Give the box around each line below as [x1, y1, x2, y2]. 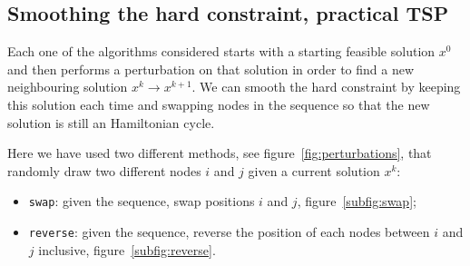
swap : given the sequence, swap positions [28, 192, 255, 211]
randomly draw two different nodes [7, 161, 201, 180]
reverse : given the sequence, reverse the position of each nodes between [28, 222, 430, 241]
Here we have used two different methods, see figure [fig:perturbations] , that [7, 143, 432, 163]
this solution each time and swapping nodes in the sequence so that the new [7, 94, 430, 113]
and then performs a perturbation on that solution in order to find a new [7, 59, 415, 78]
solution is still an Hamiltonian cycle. [7, 113, 215, 132]
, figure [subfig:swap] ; [297, 192, 416, 211]
